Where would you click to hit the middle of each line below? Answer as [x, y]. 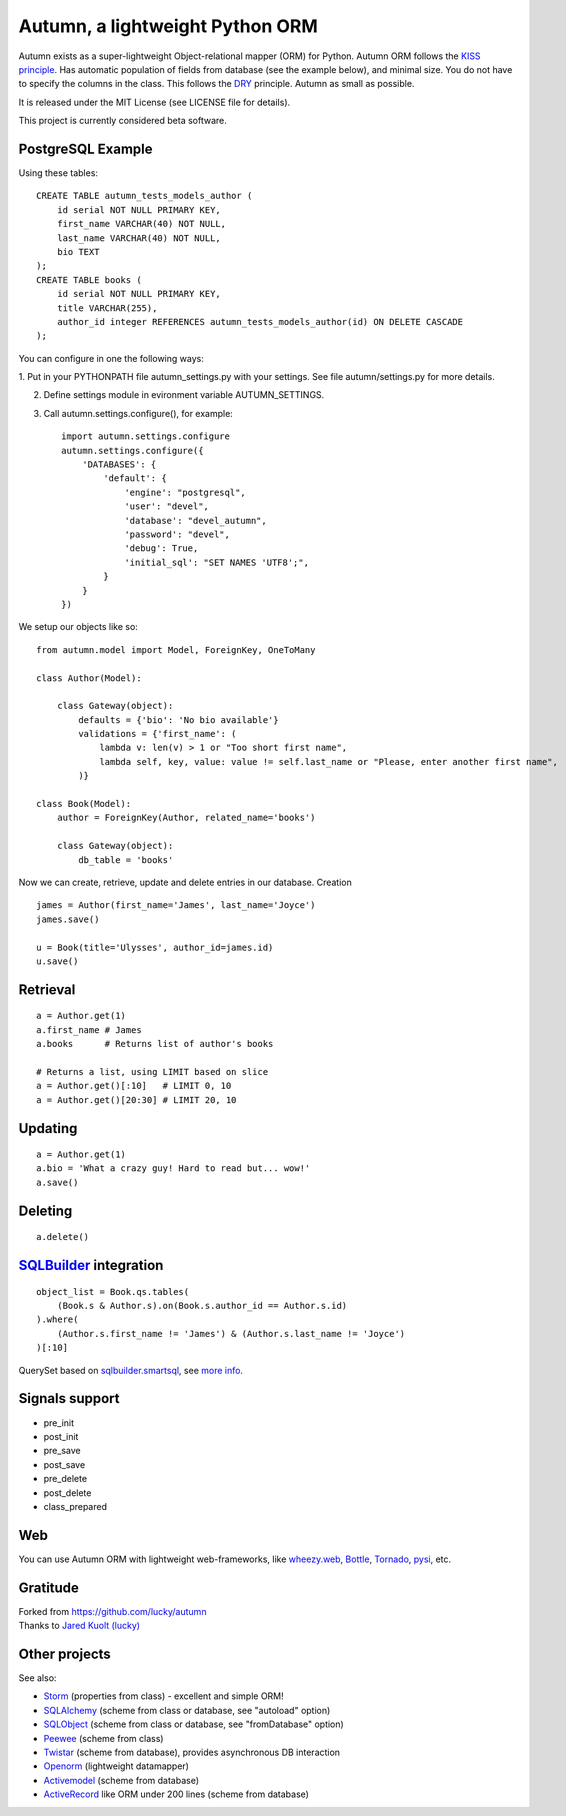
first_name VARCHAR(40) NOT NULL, [141, 224]
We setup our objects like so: [78, 627]
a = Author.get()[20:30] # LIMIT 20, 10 [136, 1099]
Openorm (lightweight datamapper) [116, 1766]
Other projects [65, 1653]
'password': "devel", [177, 534]
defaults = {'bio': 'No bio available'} [178, 719]
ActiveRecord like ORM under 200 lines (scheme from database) [176, 1794]
